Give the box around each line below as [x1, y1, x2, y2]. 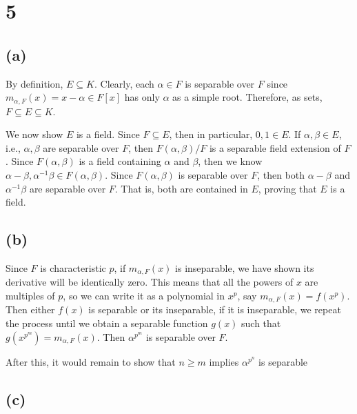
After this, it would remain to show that [6, 354, 176, 368]
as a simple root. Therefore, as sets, [172, 90, 323, 104]
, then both [257, 168, 305, 181]
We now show [6, 127, 63, 141]
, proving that [258, 181, 317, 195]
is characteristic [40, 260, 106, 275]
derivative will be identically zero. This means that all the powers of [6, 275, 294, 289]
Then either [6, 302, 55, 317]
